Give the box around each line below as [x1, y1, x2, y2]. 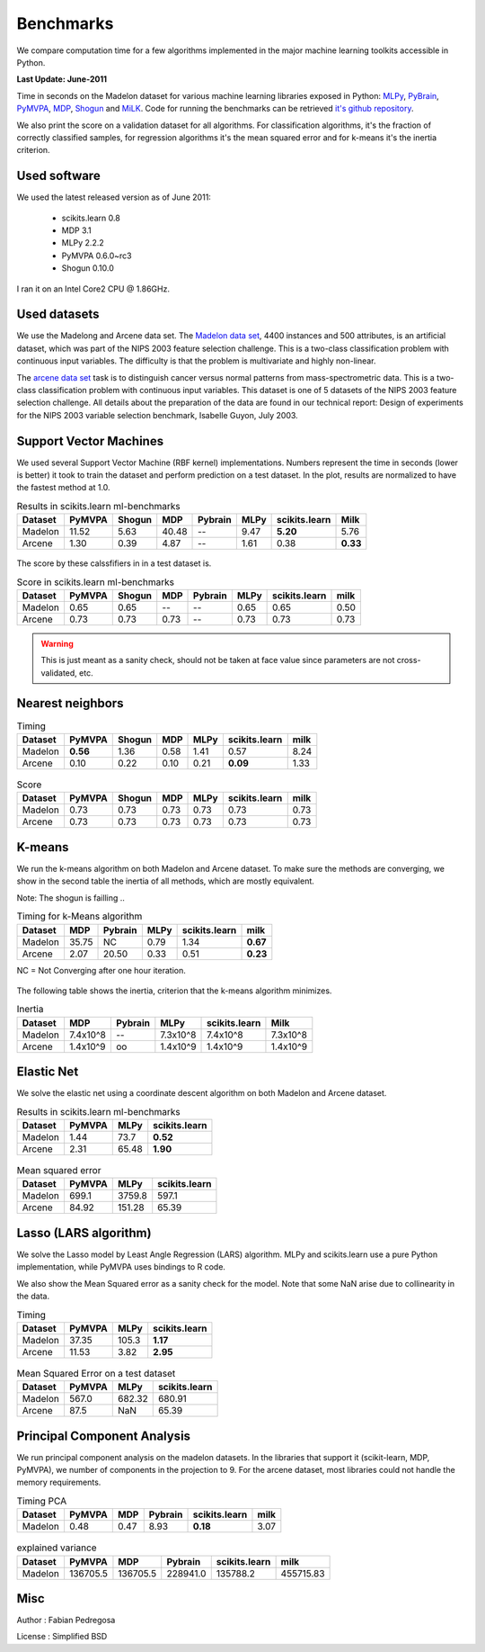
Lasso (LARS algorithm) [16, 1225, 152, 1241]
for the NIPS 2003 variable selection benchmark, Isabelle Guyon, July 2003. [16, 409, 298, 420]
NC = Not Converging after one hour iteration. [16, 965, 186, 975]
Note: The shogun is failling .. [16, 892, 126, 903]
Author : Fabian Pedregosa [16, 1615, 116, 1626]
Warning [40, 639, 74, 649]
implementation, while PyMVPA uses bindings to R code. [16, 1261, 226, 1272]
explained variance [16, 1541, 98, 1554]
